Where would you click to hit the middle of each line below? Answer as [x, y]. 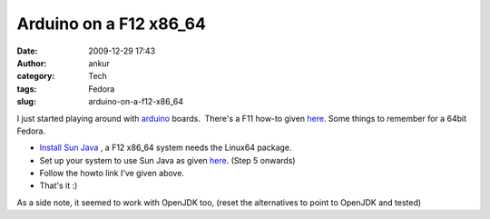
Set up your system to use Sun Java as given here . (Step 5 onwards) [167, 160]
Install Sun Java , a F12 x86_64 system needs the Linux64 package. [166, 148]
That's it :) [59, 185]
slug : [26, 102]
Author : [32, 63]
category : [36, 76]
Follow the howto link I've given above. [112, 174]
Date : [27, 51]
